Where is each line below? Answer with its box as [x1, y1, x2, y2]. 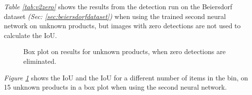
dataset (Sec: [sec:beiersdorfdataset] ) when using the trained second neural [4, 11, 226, 21]
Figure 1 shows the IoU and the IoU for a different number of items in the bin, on [4, 72, 248, 82]
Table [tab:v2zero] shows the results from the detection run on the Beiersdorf [4, 1, 233, 11]
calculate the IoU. [4, 30, 57, 40]
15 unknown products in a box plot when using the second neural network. [4, 82, 227, 92]
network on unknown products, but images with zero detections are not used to [4, 20, 241, 31]
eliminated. [23, 56, 56, 66]
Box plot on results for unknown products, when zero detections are [23, 46, 226, 57]
